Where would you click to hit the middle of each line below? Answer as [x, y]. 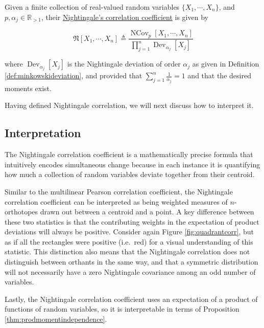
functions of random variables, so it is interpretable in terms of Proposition [122, 309]
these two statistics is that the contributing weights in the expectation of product [132, 221]
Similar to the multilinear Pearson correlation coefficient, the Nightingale [119, 191]
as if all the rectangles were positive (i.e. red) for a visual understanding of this [129, 241]
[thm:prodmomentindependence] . [56, 319]
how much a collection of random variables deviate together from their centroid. [130, 174]
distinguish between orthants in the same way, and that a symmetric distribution [131, 262]
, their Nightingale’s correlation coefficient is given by [125, 17]
